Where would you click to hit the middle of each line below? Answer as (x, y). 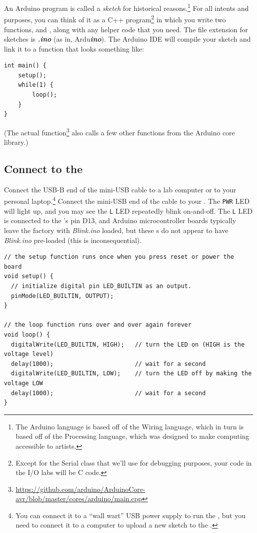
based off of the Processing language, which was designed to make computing (132, 436)
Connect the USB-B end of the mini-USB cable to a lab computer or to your (120, 189)
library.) (16, 142)
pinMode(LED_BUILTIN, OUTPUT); (62, 296)
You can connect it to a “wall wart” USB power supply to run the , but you (130, 515)
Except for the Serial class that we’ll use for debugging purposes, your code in (134, 462)
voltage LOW (23, 383)
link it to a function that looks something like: (74, 48)
